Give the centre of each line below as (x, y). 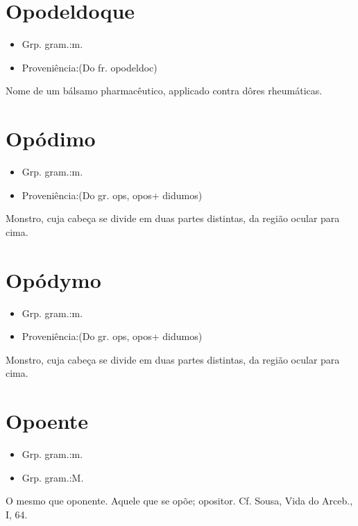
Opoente (47, 421)
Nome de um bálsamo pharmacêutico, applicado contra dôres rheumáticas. (164, 91)
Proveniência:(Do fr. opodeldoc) (89, 67)
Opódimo (51, 138)
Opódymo (53, 279)
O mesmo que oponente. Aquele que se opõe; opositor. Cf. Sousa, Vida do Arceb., (179, 501)
